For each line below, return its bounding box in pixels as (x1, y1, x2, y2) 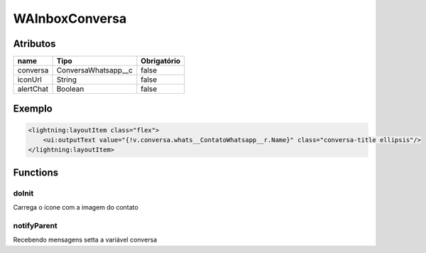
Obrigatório (141, 56, 181, 66)
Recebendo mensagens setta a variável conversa (13, 235, 158, 244)
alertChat (17, 84, 49, 94)
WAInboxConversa (13, 11, 127, 26)
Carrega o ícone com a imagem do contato (13, 203, 138, 212)
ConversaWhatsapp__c (56, 65, 133, 75)
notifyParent (13, 220, 58, 230)
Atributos (13, 38, 56, 50)
